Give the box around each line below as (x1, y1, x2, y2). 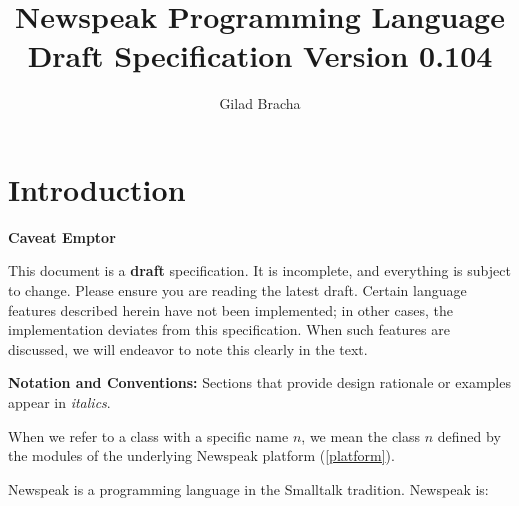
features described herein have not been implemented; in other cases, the (8, 299, 453, 320)
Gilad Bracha (219, 93, 301, 114)
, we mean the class (301, 425, 421, 446)
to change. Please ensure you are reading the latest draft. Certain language (8, 280, 467, 301)
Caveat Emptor (8, 226, 116, 247)
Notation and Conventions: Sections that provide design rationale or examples (8, 372, 511, 393)
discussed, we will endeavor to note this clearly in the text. (8, 338, 368, 359)
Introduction (8, 168, 186, 209)
